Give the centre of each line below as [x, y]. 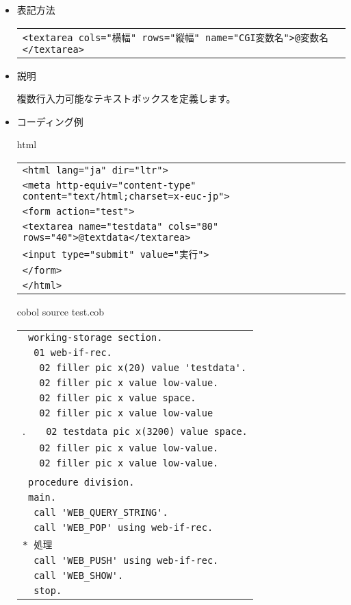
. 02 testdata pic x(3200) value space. [135, 430]
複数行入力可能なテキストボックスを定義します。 [126, 98]
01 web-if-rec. [73, 352]
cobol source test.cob [61, 311]
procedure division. [81, 482]
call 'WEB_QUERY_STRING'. [101, 512]
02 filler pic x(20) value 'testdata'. [143, 367]
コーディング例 [50, 121]
